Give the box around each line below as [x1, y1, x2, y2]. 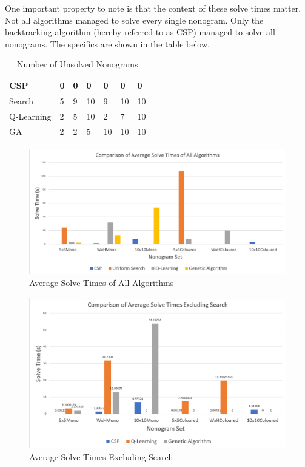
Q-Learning [9, 109, 52, 122]
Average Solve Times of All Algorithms [29, 276, 174, 289]
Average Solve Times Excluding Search [29, 450, 173, 463]
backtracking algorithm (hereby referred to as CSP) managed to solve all [5, 26, 275, 38]
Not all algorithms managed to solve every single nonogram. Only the [5, 13, 264, 26]
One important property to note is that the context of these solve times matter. [5, 2, 301, 14]
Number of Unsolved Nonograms [17, 58, 138, 70]
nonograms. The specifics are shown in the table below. [5, 37, 210, 50]
